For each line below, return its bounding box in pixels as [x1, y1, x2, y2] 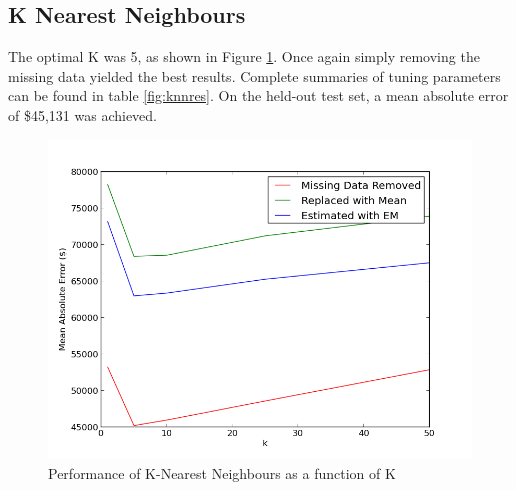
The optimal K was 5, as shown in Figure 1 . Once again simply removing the [8, 46, 480, 67]
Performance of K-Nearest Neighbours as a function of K [48, 462, 396, 483]
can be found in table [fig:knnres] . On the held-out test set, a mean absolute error [8, 85, 509, 106]
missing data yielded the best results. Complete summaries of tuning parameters [8, 65, 501, 86]
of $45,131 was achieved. [8, 104, 158, 125]
